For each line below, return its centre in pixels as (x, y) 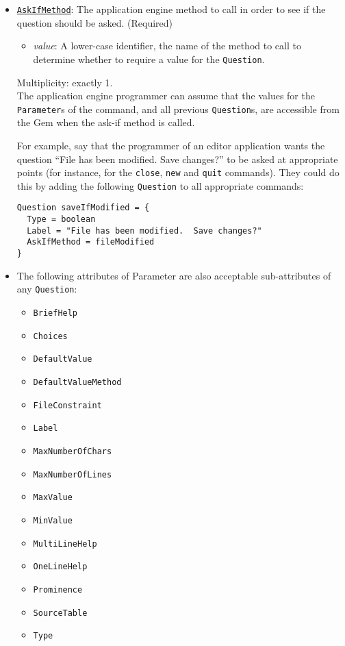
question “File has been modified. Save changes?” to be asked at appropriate (177, 159)
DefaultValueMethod (77, 382)
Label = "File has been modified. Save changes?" (144, 231)
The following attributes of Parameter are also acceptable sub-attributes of (174, 275)
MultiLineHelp (65, 544)
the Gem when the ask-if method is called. (106, 122)
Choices (50, 336)
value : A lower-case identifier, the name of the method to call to (167, 46)
